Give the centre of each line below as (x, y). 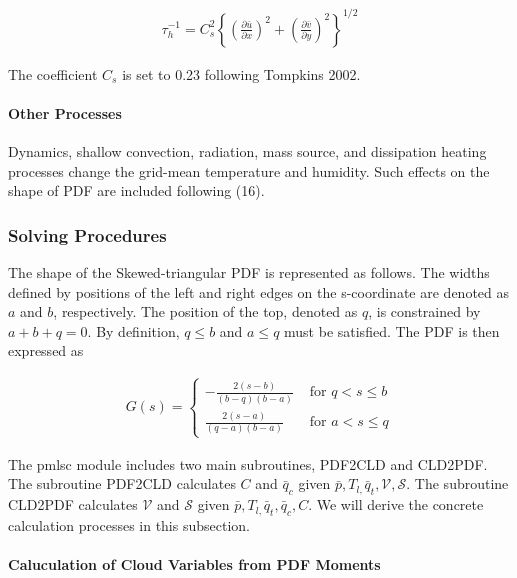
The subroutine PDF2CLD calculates (122, 483)
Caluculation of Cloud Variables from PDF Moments (194, 564)
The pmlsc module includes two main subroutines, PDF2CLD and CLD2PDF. (248, 463)
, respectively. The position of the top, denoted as (205, 311)
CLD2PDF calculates (73, 504)
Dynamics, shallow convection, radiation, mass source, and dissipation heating (247, 150)
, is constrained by (424, 311)
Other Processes (65, 112)
